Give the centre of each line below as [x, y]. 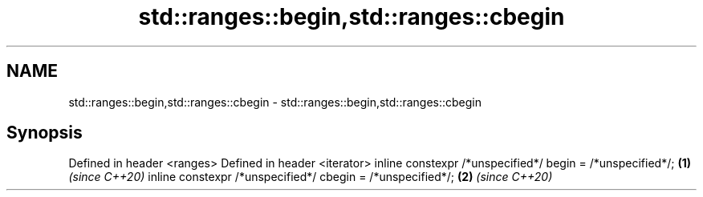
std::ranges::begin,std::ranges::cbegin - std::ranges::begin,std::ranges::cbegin [275, 102]
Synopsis [45, 133]
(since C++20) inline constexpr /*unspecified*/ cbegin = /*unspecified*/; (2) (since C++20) [311, 177]
